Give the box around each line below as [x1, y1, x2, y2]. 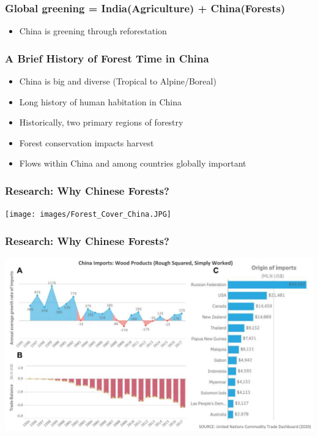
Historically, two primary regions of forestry [19, 116, 183, 129]
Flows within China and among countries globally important [19, 157, 246, 170]
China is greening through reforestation [19, 24, 167, 37]
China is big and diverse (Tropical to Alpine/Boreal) [19, 75, 216, 88]
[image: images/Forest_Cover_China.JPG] [5, 210, 172, 219]
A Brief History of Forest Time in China [5, 50, 209, 66]
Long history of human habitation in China [19, 95, 182, 108]
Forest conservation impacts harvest [19, 136, 154, 149]
